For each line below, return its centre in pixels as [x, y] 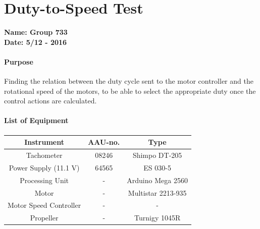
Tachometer [44, 155]
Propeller [44, 218]
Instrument [44, 142]
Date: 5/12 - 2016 [36, 42]
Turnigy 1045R [157, 218]
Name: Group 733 [36, 32]
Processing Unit [44, 180]
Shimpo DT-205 [157, 155]
